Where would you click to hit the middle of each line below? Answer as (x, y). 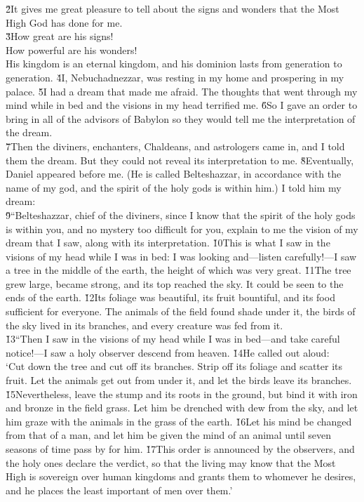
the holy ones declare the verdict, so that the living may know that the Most (171, 462)
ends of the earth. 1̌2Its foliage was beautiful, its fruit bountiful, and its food (170, 297)
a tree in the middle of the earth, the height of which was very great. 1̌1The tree (178, 270)
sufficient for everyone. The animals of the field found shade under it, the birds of (181, 311)
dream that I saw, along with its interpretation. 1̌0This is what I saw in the (168, 243)
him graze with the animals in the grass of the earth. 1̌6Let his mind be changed (179, 421)
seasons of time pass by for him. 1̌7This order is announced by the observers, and (180, 449)
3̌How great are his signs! (60, 36)
